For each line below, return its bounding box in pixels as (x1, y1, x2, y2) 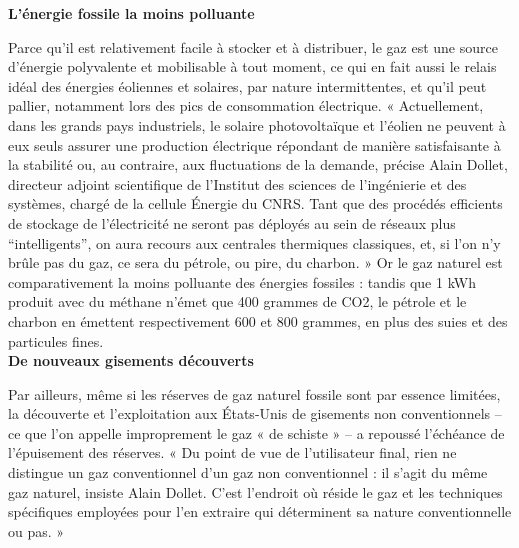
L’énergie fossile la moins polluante (8, 3, 255, 23)
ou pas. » (8, 520, 65, 541)
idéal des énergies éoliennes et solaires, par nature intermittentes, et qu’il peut (8, 75, 487, 96)
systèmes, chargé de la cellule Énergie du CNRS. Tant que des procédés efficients (8, 193, 503, 214)
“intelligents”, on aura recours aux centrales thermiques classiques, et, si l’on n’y (8, 232, 501, 253)
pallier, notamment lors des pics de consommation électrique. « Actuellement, (8, 95, 484, 116)
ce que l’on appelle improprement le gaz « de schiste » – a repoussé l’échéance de (8, 422, 505, 443)
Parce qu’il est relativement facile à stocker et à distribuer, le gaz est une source (8, 36, 498, 57)
